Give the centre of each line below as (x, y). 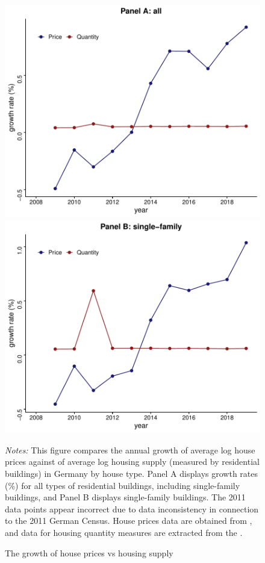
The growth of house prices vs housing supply (89, 552)
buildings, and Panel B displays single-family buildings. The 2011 (125, 497)
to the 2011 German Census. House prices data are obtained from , (129, 521)
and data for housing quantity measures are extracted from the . (124, 532)
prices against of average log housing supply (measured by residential (132, 462)
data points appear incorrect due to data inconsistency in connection (132, 509)
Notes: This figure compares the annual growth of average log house (130, 449)
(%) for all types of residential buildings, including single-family (123, 485)
